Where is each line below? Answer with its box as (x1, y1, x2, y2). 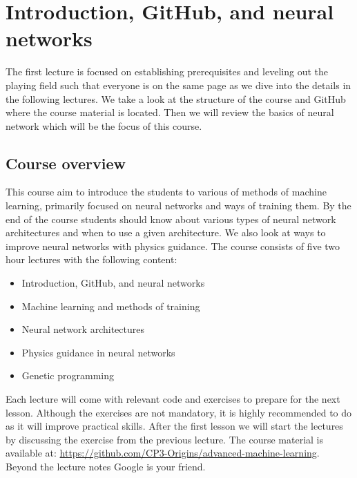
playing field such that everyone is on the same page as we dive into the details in (6, 77, 351, 92)
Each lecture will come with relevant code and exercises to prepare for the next (6, 392, 340, 406)
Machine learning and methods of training (21, 298, 200, 313)
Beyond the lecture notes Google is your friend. (6, 459, 206, 473)
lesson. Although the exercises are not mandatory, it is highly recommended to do (6, 405, 352, 419)
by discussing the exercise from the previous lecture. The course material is (6, 432, 323, 446)
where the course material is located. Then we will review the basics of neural (6, 105, 334, 119)
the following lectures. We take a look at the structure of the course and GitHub (6, 91, 346, 106)
